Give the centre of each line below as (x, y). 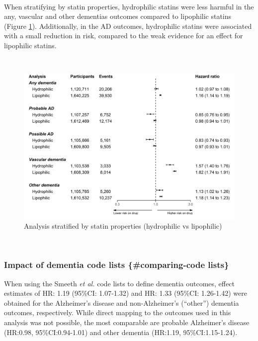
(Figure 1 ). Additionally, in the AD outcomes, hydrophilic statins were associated (128, 26)
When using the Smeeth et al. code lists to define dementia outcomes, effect (119, 283)
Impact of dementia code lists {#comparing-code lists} (117, 265)
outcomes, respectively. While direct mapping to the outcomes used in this (118, 312)
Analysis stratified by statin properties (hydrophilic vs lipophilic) (123, 226)
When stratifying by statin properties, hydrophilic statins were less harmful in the (129, 6)
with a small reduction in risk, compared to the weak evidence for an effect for (124, 36)
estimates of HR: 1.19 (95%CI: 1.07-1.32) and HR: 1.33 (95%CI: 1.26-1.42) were (126, 293)
